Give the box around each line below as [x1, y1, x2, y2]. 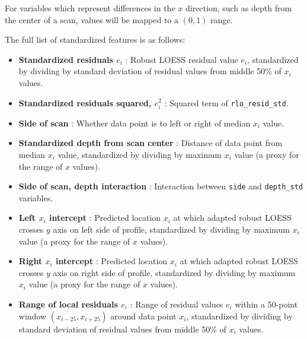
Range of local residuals [18, 297, 118, 310]
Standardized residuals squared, [18, 96, 152, 109]
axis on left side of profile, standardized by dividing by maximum [53, 223, 290, 235]
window [18, 309, 47, 322]
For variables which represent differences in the [5, 2, 175, 14]
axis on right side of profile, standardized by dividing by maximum [53, 266, 296, 278]
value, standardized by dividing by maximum [57, 148, 222, 160]
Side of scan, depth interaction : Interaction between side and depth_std [18, 180, 303, 192]
